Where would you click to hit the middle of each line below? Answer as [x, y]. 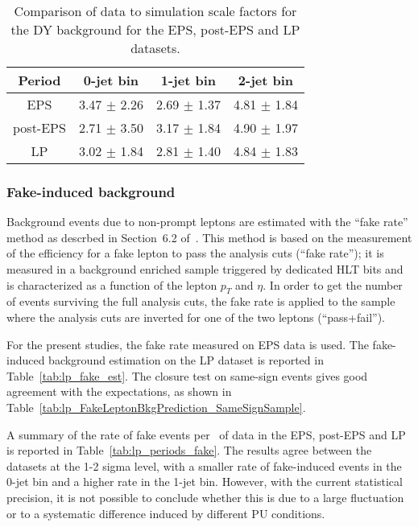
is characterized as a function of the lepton [112, 284]
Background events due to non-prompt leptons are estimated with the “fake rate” [207, 222]
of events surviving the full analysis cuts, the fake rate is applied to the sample [201, 301]
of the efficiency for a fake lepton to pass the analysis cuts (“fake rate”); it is [195, 253]
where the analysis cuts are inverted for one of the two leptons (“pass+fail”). [196, 317]
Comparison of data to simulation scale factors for [155, 11]
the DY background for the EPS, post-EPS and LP [155, 29]
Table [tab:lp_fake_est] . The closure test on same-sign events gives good [187, 375]
